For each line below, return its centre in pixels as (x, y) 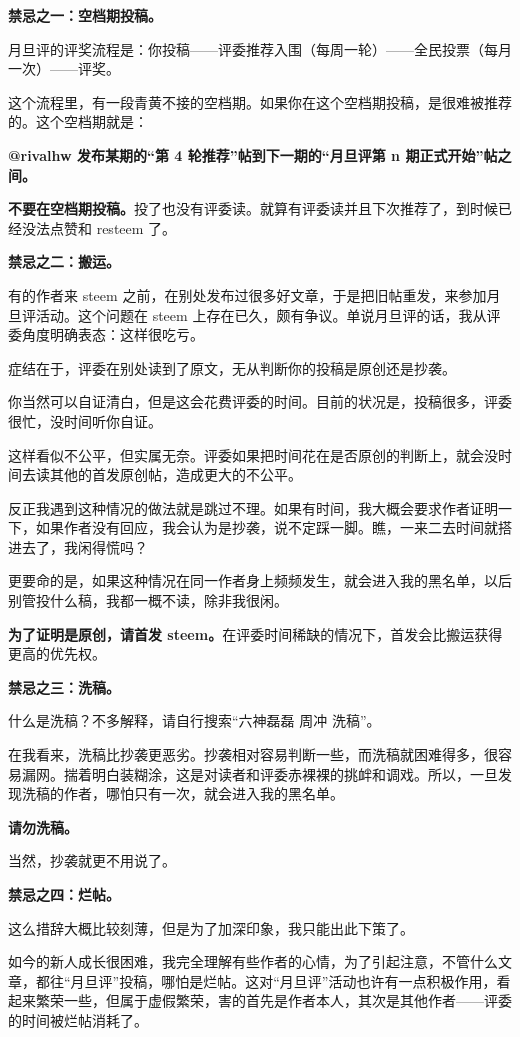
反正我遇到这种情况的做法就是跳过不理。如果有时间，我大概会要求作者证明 (253, 507)
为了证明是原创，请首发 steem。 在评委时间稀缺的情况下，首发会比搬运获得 (255, 633)
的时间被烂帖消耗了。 (78, 1019)
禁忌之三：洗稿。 (64, 686)
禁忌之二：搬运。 (64, 261)
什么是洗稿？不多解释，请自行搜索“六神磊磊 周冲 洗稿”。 (194, 720)
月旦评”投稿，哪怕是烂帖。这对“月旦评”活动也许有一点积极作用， (283, 980)
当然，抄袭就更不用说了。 (92, 860)
